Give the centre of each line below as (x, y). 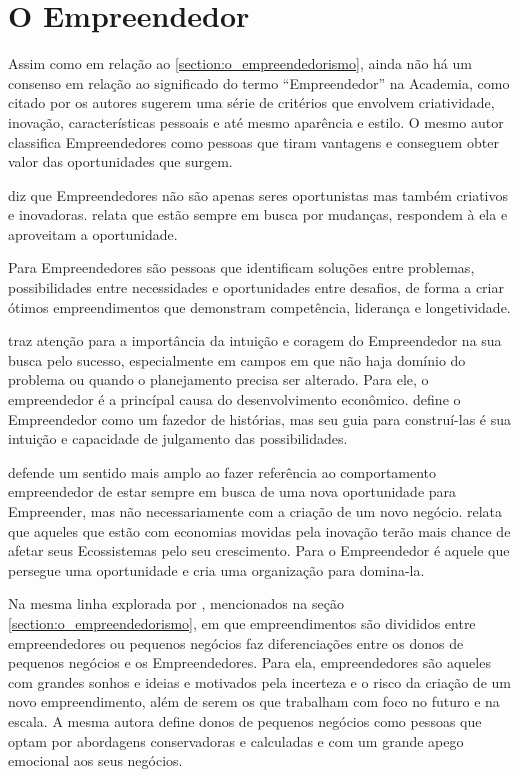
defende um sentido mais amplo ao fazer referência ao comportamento (222, 471)
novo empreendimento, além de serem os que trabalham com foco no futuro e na (254, 701)
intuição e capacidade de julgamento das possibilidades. (178, 438)
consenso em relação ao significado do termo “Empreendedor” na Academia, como (259, 82)
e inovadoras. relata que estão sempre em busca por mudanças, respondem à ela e (258, 214)
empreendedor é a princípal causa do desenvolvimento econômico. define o (234, 399)
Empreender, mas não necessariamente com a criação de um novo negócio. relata (255, 511)
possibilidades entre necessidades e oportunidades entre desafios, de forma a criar (256, 287)
